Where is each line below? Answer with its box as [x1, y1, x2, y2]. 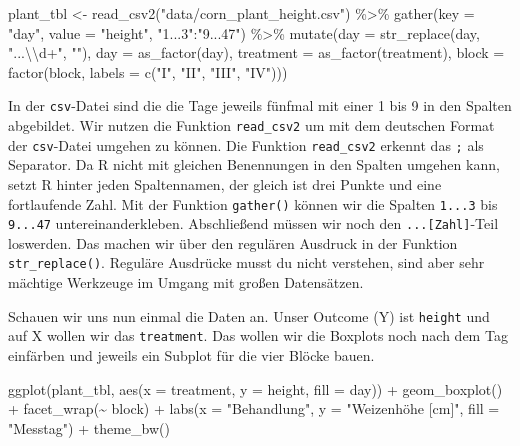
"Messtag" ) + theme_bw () [8, 417, 170, 438]
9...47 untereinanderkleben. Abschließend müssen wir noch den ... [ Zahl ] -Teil [8, 213, 499, 234]
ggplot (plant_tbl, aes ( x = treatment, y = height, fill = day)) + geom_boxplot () [8, 378, 503, 399]
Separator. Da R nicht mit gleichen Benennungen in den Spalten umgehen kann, [8, 154, 500, 175]
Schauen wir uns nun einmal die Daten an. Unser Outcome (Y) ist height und [8, 305, 490, 326]
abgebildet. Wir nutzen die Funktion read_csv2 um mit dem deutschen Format [8, 115, 495, 136]
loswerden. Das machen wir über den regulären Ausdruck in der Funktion [8, 232, 458, 253]
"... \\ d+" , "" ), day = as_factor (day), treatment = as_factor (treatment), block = [8, 42, 505, 63]
